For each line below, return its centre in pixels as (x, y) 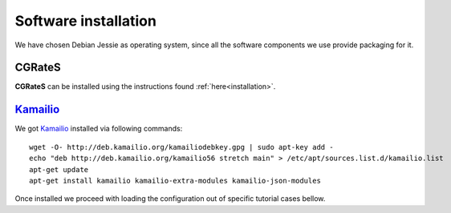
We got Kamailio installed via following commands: (99, 129)
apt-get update (59, 169)
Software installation (85, 21)
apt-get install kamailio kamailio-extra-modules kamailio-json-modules (175, 181)
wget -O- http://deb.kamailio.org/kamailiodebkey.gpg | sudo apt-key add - (181, 147)
